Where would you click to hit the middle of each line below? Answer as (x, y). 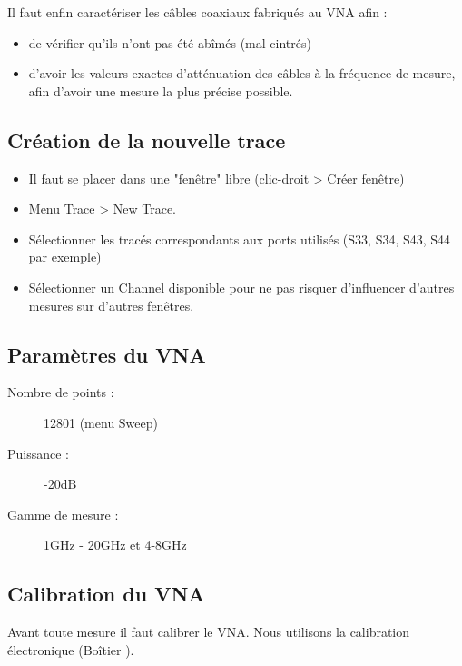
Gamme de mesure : (63, 514)
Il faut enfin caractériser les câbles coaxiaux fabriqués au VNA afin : (197, 12)
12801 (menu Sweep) (101, 422)
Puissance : (39, 453)
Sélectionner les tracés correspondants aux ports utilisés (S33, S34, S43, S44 (240, 239)
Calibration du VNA (106, 594)
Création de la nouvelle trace (147, 139)
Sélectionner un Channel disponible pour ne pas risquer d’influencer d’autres (241, 287)
